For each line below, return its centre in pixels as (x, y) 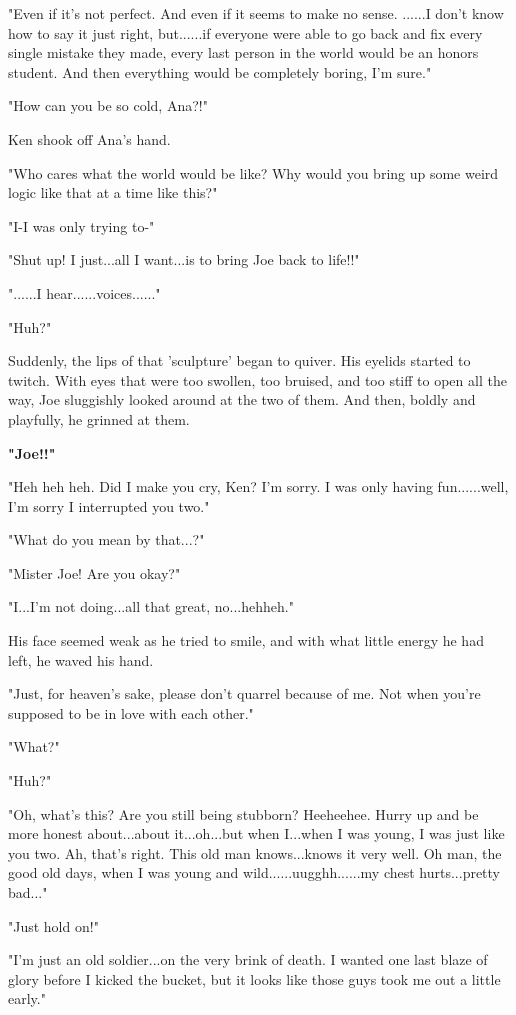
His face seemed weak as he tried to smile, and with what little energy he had (246, 640)
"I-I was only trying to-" (81, 225)
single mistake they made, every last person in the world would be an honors (243, 52)
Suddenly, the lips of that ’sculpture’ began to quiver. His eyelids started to (239, 360)
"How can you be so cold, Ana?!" (108, 105)
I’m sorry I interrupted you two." (109, 505)
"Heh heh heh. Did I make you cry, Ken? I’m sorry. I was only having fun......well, (258, 486)
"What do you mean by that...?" (106, 539)
